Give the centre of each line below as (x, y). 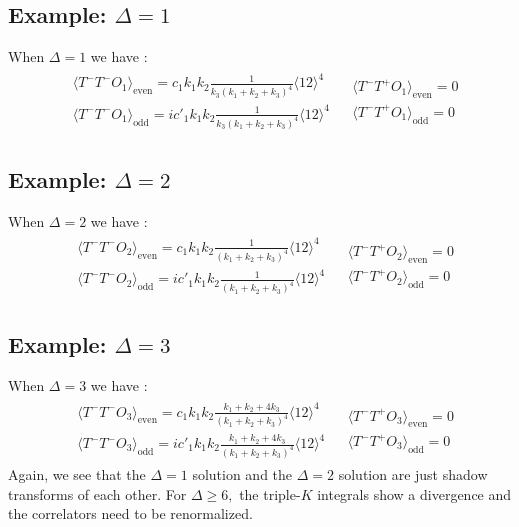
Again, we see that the (77, 473)
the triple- (270, 493)
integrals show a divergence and (414, 493)
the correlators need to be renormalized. (130, 513)
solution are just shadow (413, 473)
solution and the (242, 473)
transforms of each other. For (97, 493)
